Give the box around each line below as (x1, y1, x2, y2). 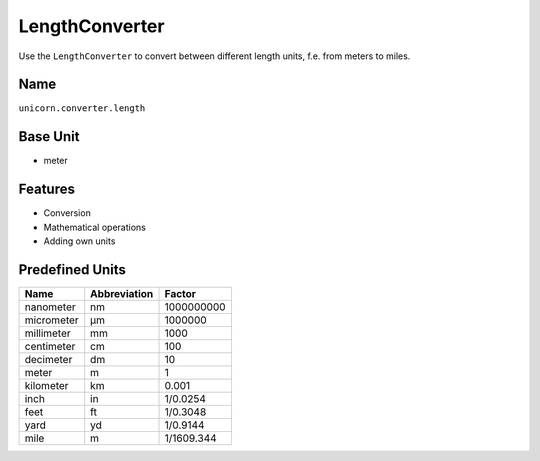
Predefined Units (18, 261, 127, 278)
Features (18, 181, 75, 198)
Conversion (43, 207, 92, 219)
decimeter (24, 352, 73, 366)
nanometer (24, 300, 76, 314)
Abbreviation (90, 286, 154, 300)
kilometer (24, 378, 69, 392)
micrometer (24, 313, 79, 327)
